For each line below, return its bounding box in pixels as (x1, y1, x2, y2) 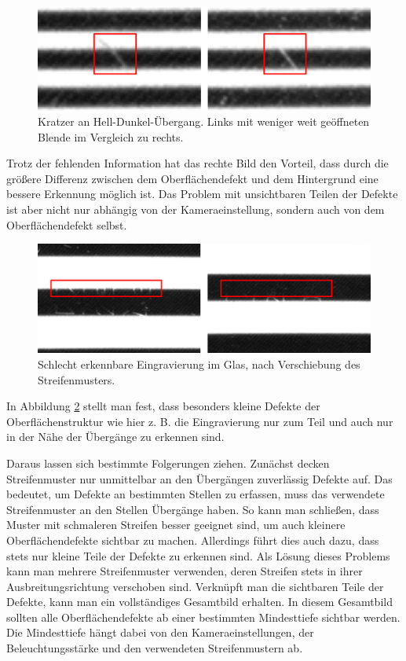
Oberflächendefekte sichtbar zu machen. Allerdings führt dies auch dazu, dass (6, 531, 379, 548)
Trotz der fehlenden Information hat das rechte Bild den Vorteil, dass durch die (6, 155, 389, 171)
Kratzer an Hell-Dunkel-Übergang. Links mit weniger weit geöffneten (38, 113, 370, 130)
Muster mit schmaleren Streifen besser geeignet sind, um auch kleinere (6, 516, 346, 533)
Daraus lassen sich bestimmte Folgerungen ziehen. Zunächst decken (6, 454, 330, 471)
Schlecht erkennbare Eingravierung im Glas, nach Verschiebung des (38, 355, 360, 372)
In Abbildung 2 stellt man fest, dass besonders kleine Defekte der (6, 398, 320, 414)
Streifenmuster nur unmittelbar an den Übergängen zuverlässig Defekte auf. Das (6, 470, 393, 487)
